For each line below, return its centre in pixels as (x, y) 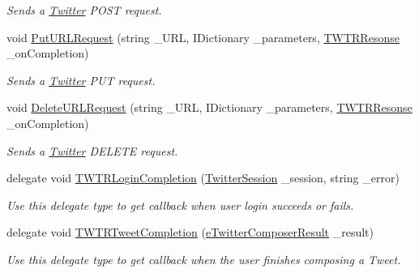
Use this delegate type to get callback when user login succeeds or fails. (180, 205)
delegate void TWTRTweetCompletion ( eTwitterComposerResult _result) (190, 232)
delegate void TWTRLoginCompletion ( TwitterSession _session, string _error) (203, 178)
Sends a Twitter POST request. (84, 10)
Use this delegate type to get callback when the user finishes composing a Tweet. (204, 259)
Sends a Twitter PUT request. (81, 80)
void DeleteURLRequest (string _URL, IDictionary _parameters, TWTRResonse (209, 107)
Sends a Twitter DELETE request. (92, 150)
